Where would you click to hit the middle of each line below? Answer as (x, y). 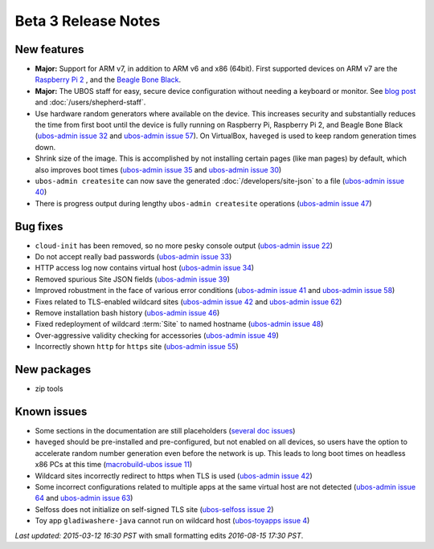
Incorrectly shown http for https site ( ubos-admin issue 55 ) (137, 347)
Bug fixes (39, 226)
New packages (53, 369)
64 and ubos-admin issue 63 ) (84, 498)
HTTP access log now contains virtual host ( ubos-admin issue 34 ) (145, 268)
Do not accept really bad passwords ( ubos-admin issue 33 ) (133, 257)
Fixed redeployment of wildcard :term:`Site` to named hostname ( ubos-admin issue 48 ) (179, 324)
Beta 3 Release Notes (88, 21)
